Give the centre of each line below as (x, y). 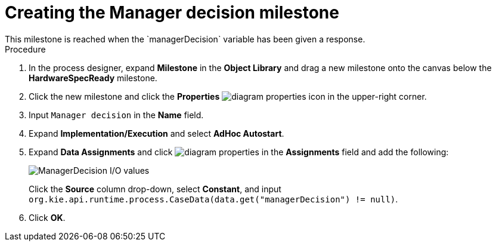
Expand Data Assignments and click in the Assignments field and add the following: (239, 152)
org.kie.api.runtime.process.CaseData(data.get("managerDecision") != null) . (213, 199)
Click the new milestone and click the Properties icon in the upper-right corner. (228, 96)
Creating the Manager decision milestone (172, 13)
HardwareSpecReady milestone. (93, 78)
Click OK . (47, 217)
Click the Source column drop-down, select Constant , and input (155, 189)
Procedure (25, 49)
